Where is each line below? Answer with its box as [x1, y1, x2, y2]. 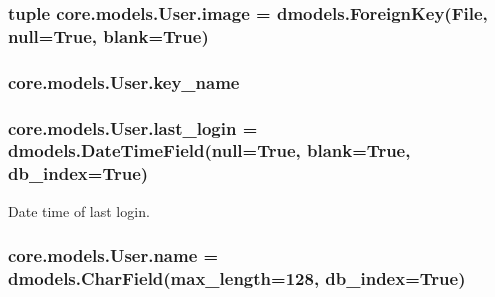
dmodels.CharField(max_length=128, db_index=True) [8, 266, 466, 291]
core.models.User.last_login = [8, 115, 258, 140]
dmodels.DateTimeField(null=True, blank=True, [8, 138, 411, 163]
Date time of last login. [8, 200, 150, 221]
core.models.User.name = [8, 243, 219, 268]
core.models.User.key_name [8, 69, 240, 94]
